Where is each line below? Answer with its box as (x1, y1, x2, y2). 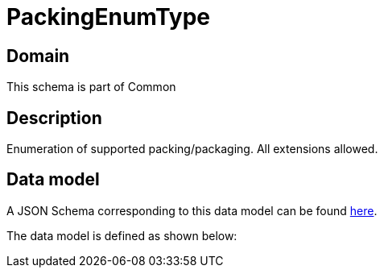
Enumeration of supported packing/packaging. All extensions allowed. (6, 142, 378, 156)
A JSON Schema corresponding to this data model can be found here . (6, 203, 378, 218)
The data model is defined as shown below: (6, 228, 237, 243)
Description (6, 107, 102, 128)
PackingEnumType (6, 3, 211, 31)
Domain (6, 45, 70, 66)
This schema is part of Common (6, 80, 176, 94)
